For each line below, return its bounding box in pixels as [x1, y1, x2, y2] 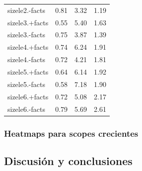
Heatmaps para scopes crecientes [4, 127, 139, 139]
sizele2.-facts [7, 4, 45, 15]
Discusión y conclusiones [4, 153, 133, 168]
